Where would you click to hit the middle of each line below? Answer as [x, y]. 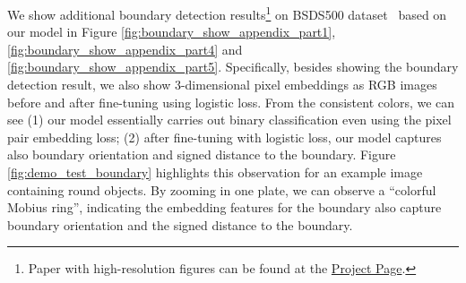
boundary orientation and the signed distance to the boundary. [180, 224]
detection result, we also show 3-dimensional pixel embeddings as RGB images [222, 85]
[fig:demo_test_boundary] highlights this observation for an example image [215, 172]
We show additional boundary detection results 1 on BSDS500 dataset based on [227, 13]
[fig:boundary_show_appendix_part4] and [125, 49]
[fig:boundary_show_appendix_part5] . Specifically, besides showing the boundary [233, 67]
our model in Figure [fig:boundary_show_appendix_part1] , [172, 32]
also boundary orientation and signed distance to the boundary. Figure [202, 154]
